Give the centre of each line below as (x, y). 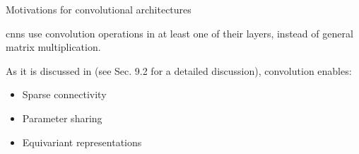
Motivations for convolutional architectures (99, 9)
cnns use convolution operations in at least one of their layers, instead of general (179, 33)
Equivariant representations (82, 142)
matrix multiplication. (53, 47)
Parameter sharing (62, 118)
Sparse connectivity (64, 94)
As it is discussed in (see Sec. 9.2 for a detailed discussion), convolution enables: (179, 70)
